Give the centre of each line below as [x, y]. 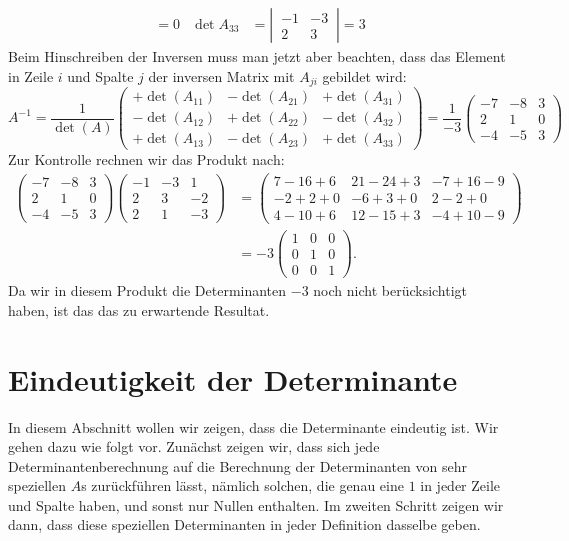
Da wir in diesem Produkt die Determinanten [147, 290]
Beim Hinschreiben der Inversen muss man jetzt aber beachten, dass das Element [257, 56]
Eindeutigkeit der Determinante [233, 378]
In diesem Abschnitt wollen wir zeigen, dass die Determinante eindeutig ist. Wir [253, 426]
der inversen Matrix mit [221, 75]
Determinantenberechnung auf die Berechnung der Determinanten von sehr [238, 465]
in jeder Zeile [460, 485]
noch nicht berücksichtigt [390, 290]
